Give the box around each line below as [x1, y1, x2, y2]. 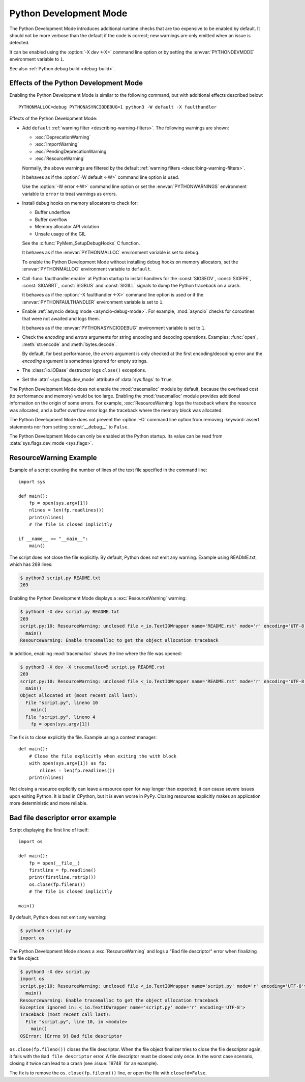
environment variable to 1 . [9, 56, 65, 62]
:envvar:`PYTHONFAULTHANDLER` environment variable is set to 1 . [22, 299, 164, 305]
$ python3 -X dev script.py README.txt [20, 609, 119, 615]
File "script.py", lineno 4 [25, 714, 96, 720]
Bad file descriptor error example [9, 813, 116, 822]
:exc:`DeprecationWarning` [35, 134, 91, 140]
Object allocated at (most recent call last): [20, 693, 138, 698]
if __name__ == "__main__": [18, 535, 88, 542]
